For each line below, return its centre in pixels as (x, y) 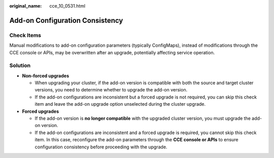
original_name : (26, 6)
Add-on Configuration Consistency (66, 20)
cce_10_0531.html (67, 6)
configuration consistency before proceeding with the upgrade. (101, 147)
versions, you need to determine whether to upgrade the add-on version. (111, 90)
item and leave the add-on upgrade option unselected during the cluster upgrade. (120, 104)
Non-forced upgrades (46, 76)
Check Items (25, 35)
